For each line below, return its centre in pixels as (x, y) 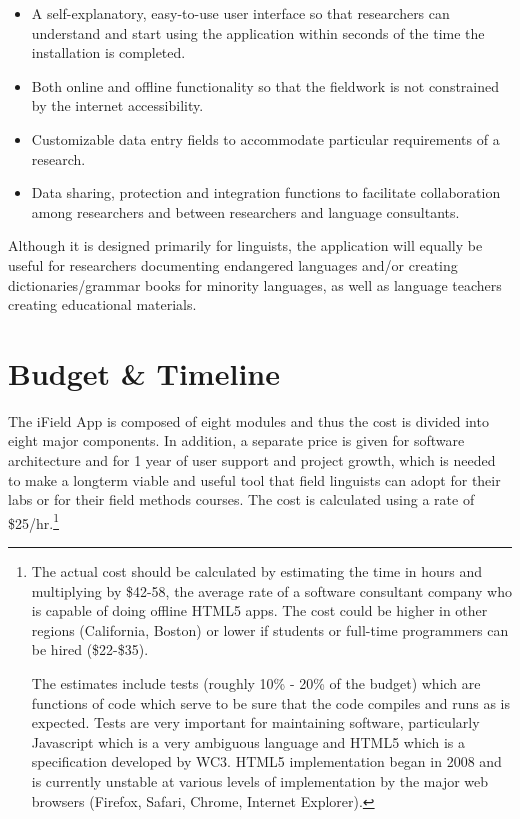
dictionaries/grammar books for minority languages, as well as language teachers (255, 284)
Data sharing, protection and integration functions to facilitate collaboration (266, 192)
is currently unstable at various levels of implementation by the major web (260, 781)
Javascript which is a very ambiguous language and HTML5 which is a (248, 741)
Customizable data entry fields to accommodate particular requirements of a (265, 138)
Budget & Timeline (144, 372)
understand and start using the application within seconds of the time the (258, 32)
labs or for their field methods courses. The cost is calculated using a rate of (241, 499)
